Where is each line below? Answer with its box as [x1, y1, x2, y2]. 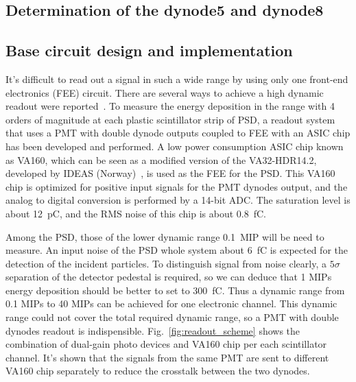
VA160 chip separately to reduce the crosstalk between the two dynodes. [5, 363, 310, 378]
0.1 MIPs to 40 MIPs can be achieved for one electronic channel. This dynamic [5, 296, 337, 311]
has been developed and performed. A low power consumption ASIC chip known [5, 139, 344, 153]
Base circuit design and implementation [5, 40, 293, 61]
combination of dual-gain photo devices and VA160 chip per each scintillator [5, 337, 327, 351]
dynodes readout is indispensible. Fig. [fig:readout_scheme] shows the [5, 323, 300, 337]
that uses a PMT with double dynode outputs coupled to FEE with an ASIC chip [5, 126, 351, 140]
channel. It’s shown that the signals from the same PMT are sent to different [5, 350, 329, 364]
